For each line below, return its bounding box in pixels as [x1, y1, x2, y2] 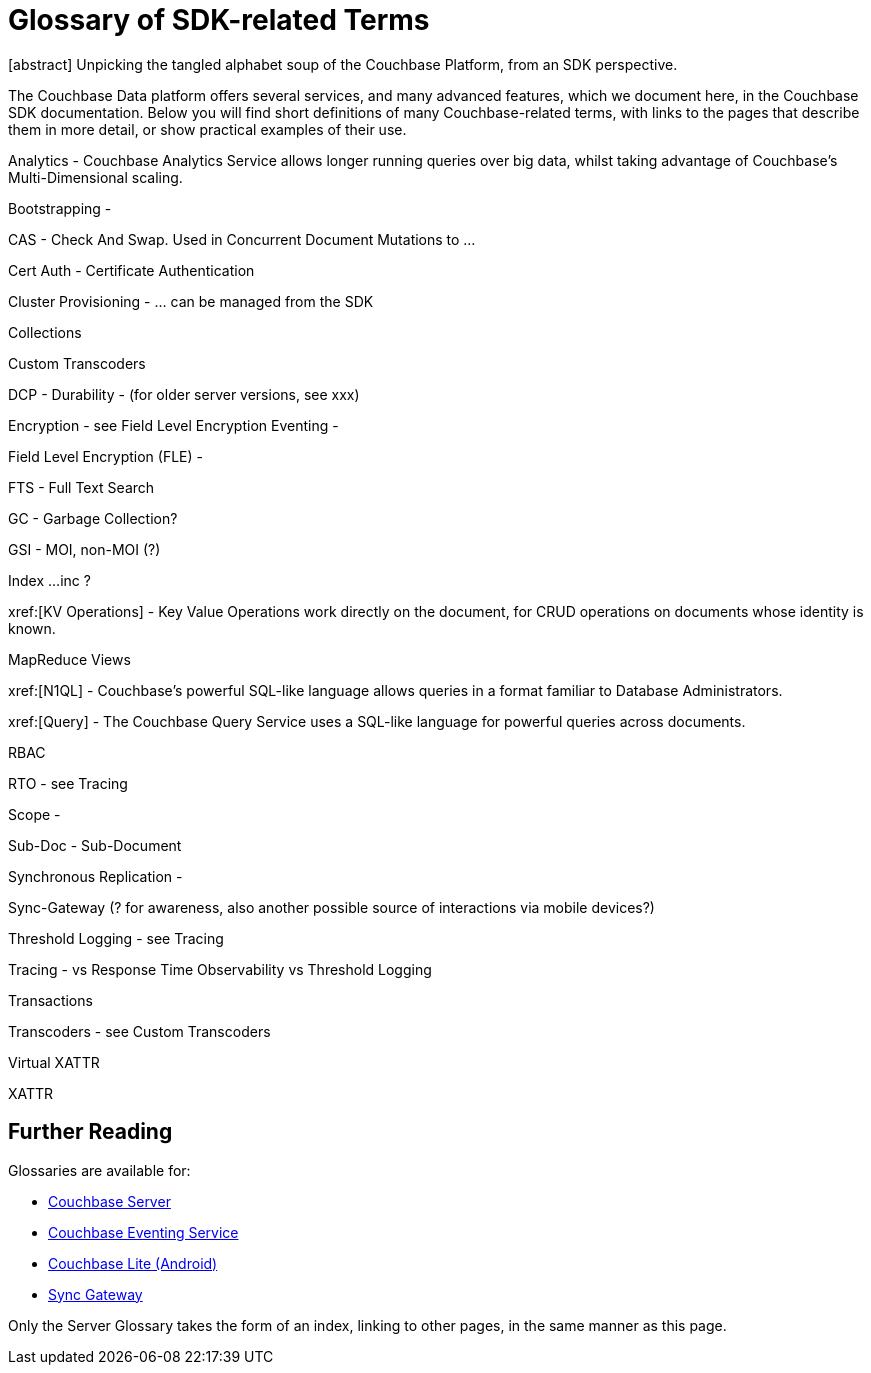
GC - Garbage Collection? [8, 509, 178, 527]
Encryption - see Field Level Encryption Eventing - [8, 416, 339, 434]
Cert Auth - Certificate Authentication [8, 261, 255, 279]
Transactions [8, 991, 93, 1009]
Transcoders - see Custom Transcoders [8, 1022, 271, 1040]
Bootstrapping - [8, 199, 112, 217]
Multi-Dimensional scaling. [8, 168, 183, 186]
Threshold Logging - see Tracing [8, 929, 224, 947]
